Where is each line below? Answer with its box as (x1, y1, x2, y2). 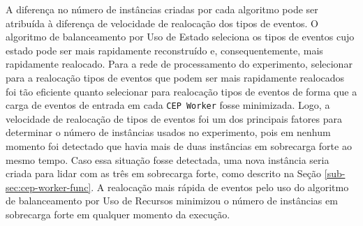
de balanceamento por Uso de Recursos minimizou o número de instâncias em (6, 193, 338, 208)
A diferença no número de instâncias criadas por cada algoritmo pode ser (6, 2, 318, 16)
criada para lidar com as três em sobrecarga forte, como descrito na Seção (6, 166, 322, 181)
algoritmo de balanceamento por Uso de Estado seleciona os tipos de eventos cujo (6, 29, 355, 44)
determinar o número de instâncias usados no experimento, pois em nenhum (6, 125, 331, 140)
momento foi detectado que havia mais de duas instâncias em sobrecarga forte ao (6, 139, 352, 153)
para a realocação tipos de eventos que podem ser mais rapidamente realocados (6, 70, 345, 84)
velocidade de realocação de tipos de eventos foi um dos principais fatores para (6, 111, 342, 126)
